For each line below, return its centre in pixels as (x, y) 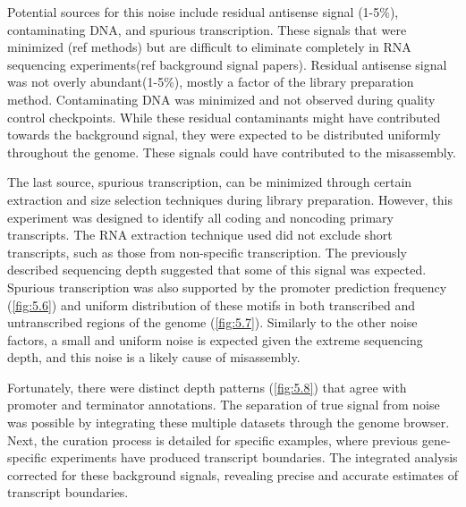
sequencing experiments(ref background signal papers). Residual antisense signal (227, 64)
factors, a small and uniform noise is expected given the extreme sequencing (215, 339)
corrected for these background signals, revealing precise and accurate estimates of (233, 474)
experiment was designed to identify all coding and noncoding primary (200, 217)
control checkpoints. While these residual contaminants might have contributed (224, 117)
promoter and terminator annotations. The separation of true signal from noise (224, 405)
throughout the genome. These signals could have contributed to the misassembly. (232, 152)
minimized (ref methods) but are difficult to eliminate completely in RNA (209, 47)
